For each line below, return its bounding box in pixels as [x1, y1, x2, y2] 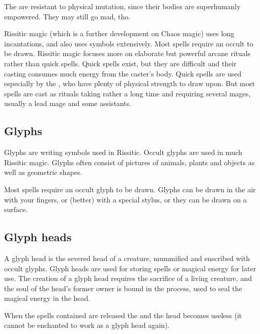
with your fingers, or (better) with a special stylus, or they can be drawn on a [4, 194, 247, 204]
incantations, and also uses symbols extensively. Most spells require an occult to [4, 38, 253, 48]
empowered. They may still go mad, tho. [4, 11, 131, 21]
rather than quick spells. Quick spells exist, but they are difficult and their [4, 58, 237, 68]
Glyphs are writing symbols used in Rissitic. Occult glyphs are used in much [4, 147, 243, 158]
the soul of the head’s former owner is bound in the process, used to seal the [4, 282, 242, 293]
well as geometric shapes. [4, 167, 82, 177]
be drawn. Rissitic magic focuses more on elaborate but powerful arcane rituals [4, 48, 251, 59]
